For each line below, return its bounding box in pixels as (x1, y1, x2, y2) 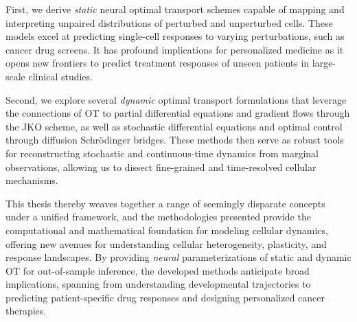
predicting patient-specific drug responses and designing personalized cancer (5, 290, 325, 304)
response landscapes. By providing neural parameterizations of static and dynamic (5, 250, 352, 264)
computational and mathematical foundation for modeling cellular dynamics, (5, 222, 328, 237)
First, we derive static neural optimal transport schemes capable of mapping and (5, 2, 345, 16)
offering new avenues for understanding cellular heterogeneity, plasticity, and (5, 236, 327, 251)
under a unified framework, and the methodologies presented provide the (5, 209, 311, 224)
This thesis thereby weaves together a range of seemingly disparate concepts (5, 196, 325, 210)
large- (312, 56, 336, 70)
